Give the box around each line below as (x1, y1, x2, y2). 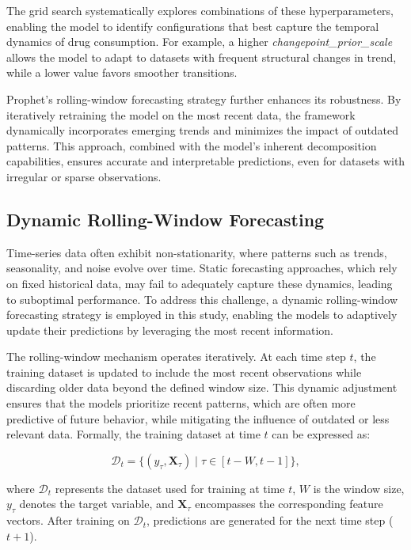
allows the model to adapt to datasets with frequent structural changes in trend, (6, 48, 397, 65)
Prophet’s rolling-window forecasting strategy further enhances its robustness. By (6, 90, 401, 107)
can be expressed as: (272, 426, 371, 442)
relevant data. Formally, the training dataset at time (6, 426, 261, 442)
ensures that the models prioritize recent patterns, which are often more (6, 395, 356, 412)
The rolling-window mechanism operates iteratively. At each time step (6, 348, 346, 365)
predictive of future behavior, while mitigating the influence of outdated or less (6, 410, 390, 427)
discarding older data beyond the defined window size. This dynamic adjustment (6, 379, 398, 396)
